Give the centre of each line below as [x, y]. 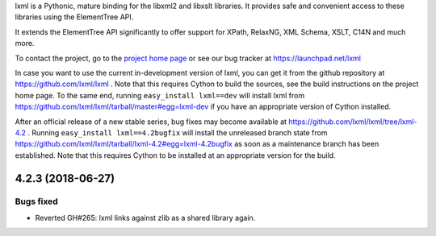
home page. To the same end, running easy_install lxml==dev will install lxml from [160, 95]
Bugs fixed [36, 201]
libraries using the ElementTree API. [74, 17]
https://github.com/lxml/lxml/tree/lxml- [352, 122]
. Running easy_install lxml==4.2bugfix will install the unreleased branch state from [178, 132]
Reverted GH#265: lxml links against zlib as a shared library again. [145, 217]
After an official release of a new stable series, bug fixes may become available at [151, 122]
